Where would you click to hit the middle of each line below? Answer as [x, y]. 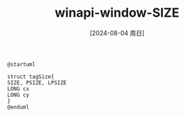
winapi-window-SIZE [117, 13]
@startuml [22, 64]
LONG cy [18, 95]
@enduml [18, 107]
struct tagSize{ [31, 77]
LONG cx [18, 88]
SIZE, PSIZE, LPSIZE [37, 83]
